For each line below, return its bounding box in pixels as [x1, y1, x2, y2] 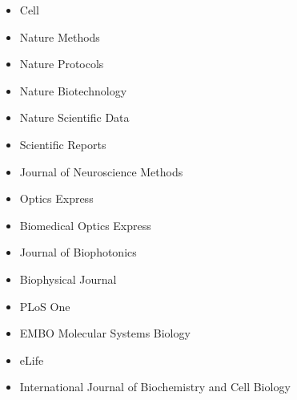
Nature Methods [19, 28, 100, 45]
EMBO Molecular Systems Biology [19, 325, 191, 341]
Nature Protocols [19, 55, 104, 72]
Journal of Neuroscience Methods [19, 163, 183, 180]
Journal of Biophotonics [19, 244, 137, 261]
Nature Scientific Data [19, 109, 130, 126]
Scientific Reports [19, 135, 106, 152]
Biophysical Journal [19, 270, 117, 287]
